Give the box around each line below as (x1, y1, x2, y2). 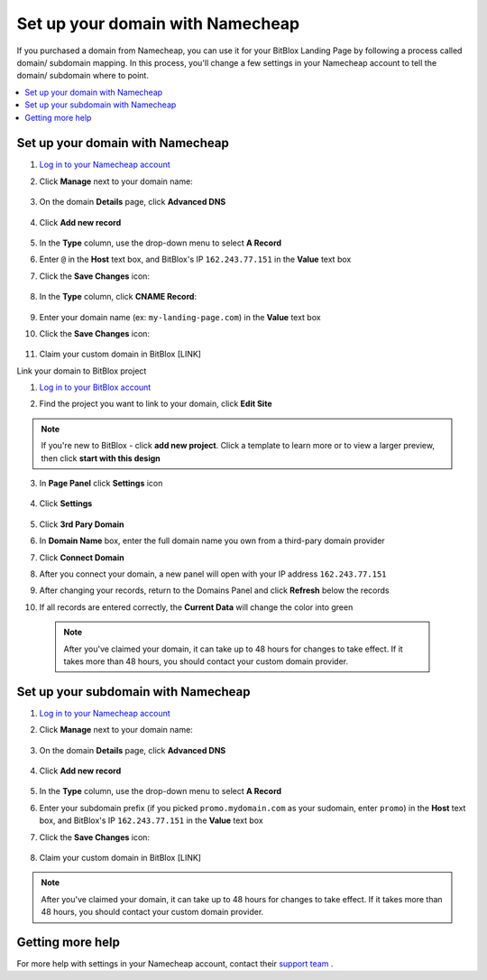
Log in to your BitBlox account (39, 382, 152, 393)
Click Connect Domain (39, 551, 125, 563)
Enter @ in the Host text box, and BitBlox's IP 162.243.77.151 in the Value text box (39, 254, 352, 265)
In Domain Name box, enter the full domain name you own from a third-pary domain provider (39, 535, 385, 546)
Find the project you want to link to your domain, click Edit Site (39, 398, 272, 410)
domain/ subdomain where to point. (16, 70, 149, 81)
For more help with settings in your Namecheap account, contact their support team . (16, 958, 334, 969)
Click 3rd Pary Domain (39, 519, 124, 530)
